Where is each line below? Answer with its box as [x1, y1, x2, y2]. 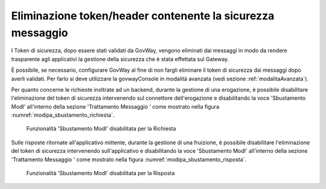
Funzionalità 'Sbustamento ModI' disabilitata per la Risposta [26, 170, 175, 177]
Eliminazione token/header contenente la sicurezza [11, 9, 275, 22]
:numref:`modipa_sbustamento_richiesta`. [11, 112, 115, 119]
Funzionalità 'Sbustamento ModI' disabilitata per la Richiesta [26, 125, 176, 132]
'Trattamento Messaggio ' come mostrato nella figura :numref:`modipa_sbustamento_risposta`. [11, 156, 247, 163]
